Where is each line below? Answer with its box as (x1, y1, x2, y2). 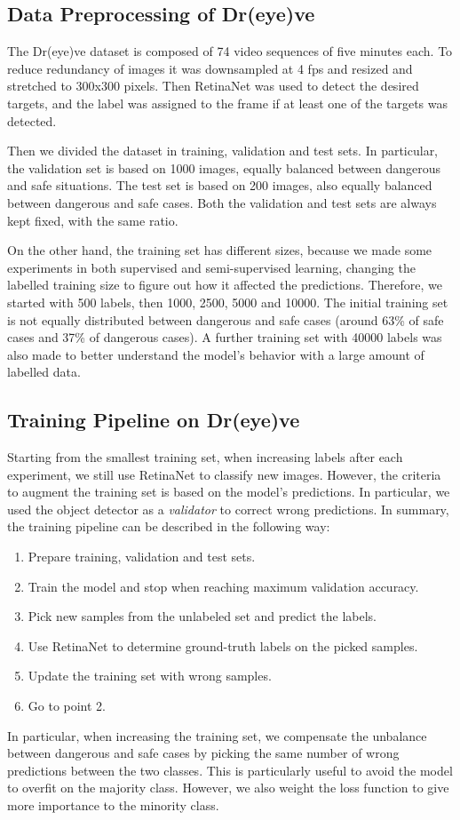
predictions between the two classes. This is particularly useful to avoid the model (7, 760, 453, 779)
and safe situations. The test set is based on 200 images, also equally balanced (7, 176, 432, 195)
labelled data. (7, 362, 81, 381)
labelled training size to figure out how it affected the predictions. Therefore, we (7, 275, 442, 294)
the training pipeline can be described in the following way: (7, 517, 330, 536)
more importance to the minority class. (7, 796, 219, 814)
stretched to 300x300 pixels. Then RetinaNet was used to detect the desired (7, 76, 419, 95)
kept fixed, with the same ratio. (7, 211, 178, 229)
